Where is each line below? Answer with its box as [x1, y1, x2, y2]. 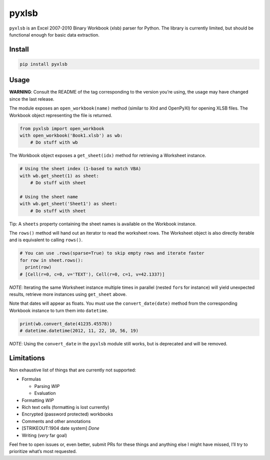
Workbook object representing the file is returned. [9, 112, 112, 118]
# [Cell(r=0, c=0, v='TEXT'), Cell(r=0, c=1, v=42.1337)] [19, 271, 165, 277]
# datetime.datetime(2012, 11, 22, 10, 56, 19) [19, 328, 138, 334]
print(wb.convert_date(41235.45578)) [19, 321, 112, 326]
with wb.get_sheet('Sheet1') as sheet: [19, 201, 117, 207]
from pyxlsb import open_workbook [19, 126, 104, 131]
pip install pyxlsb [19, 61, 67, 67]
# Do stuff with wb [30, 140, 78, 145]
